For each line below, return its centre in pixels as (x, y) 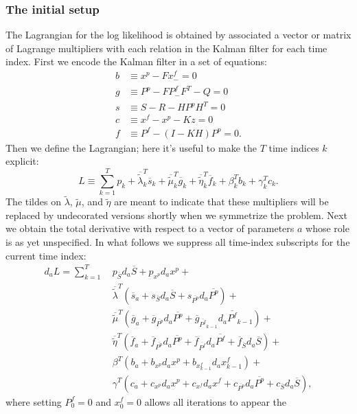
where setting (34, 401)
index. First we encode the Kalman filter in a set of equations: (136, 61)
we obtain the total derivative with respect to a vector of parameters (150, 228)
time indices (294, 147)
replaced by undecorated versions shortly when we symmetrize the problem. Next (176, 215)
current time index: (46, 255)
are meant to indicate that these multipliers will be (221, 202)
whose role (327, 228)
